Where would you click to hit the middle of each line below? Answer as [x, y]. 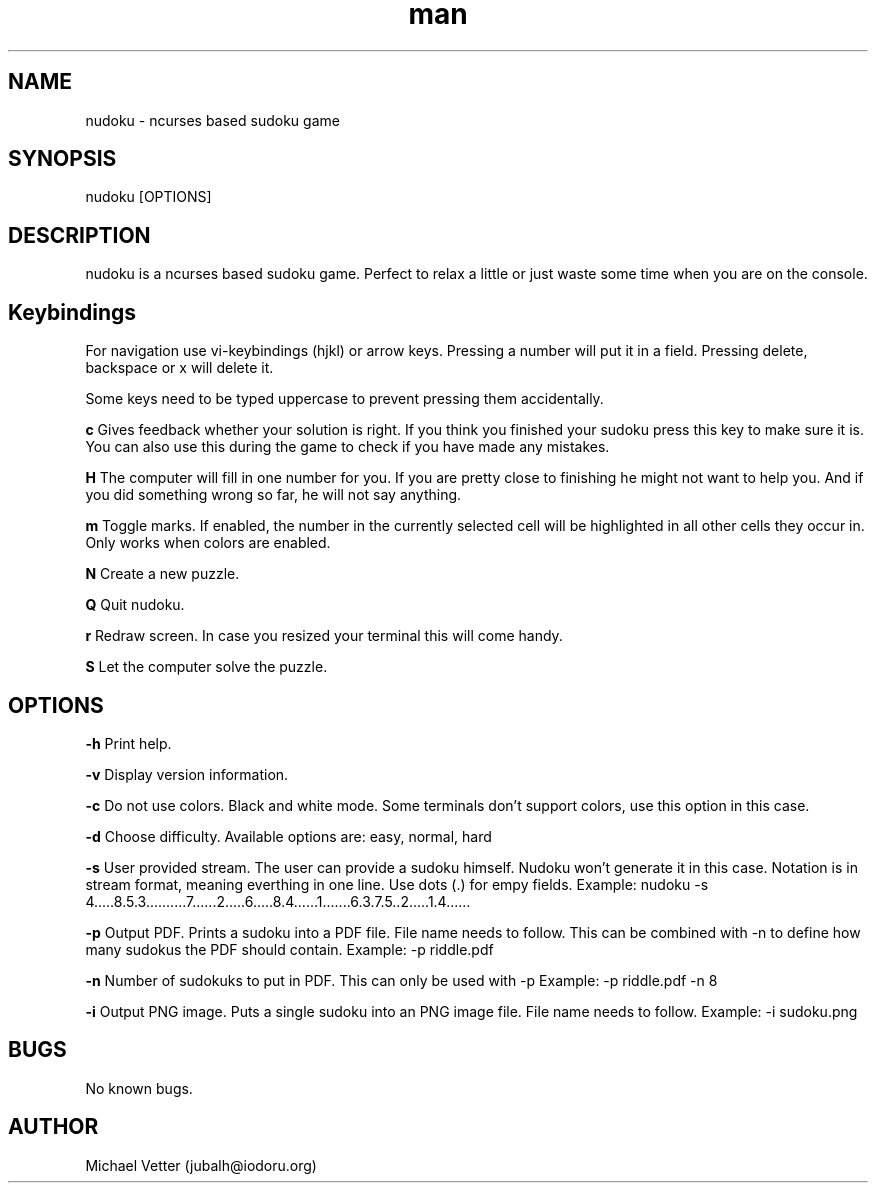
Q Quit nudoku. [135, 605]
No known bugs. [139, 1088]
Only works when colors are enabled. [208, 543]
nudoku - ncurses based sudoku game [212, 120]
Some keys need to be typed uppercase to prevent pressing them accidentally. [344, 399]
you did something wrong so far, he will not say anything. [273, 495]
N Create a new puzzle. [162, 574]
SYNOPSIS [62, 159]
